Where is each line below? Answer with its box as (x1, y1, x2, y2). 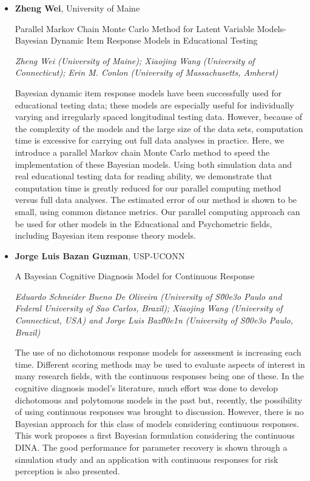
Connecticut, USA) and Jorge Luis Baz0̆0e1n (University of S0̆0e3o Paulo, (15, 314, 293, 327)
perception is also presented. (15, 465, 120, 477)
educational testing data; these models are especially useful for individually (15, 98, 294, 111)
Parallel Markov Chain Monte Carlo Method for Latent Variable (15, 22, 254, 35)
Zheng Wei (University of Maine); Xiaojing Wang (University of (15, 54, 255, 67)
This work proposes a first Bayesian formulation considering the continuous (15, 429, 295, 442)
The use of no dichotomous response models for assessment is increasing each (15, 346, 302, 359)
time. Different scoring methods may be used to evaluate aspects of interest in (15, 357, 305, 370)
